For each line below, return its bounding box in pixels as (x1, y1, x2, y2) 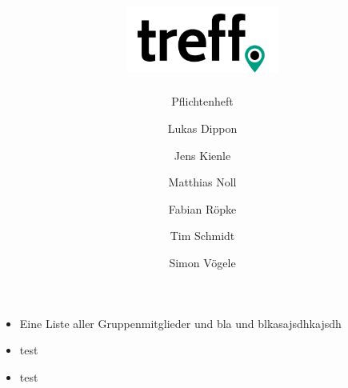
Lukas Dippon (167, 120, 238, 137)
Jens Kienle (174, 146, 231, 163)
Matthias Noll (168, 174, 237, 190)
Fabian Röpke (168, 200, 237, 217)
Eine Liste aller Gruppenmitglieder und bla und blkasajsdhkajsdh (19, 314, 342, 331)
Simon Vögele (169, 254, 236, 271)
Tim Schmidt (170, 227, 235, 244)
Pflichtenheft (171, 93, 234, 110)
